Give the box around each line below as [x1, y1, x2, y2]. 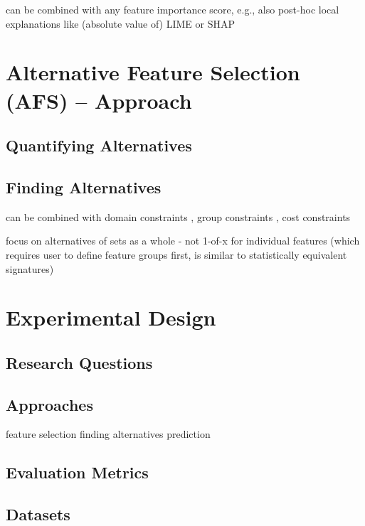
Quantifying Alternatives [6, 134, 192, 156]
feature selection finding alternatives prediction [6, 426, 211, 441]
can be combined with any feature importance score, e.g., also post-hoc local [6, 2, 339, 16]
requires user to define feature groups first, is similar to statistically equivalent [6, 247, 347, 262]
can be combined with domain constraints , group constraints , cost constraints [6, 209, 351, 224]
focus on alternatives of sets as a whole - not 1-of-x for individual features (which [6, 233, 360, 248]
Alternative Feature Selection [6, 58, 300, 87]
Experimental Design [6, 303, 216, 332]
